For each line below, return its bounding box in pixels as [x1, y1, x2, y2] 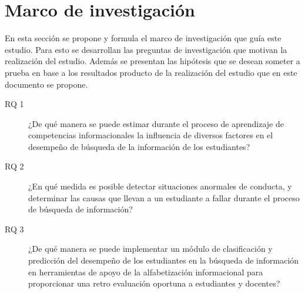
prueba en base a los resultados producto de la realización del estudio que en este [5, 66, 297, 78]
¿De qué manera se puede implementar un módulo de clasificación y [28, 242, 273, 255]
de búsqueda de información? [28, 203, 133, 215]
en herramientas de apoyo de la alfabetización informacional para [28, 265, 263, 278]
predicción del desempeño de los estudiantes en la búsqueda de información [28, 254, 299, 267]
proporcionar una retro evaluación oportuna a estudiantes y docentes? [28, 277, 280, 289]
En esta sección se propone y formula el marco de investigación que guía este [5, 32, 281, 44]
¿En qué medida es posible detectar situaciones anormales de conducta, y [28, 180, 292, 192]
